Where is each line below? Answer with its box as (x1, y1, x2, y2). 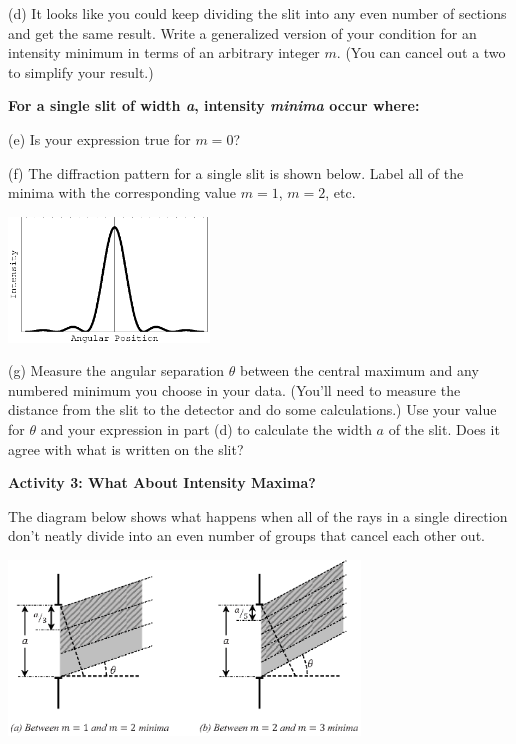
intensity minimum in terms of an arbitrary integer (8, 42, 320, 63)
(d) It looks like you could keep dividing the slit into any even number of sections (8, 3, 507, 23)
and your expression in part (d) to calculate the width (40, 418, 372, 439)
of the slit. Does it (388, 418, 500, 439)
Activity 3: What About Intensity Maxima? (8, 472, 316, 493)
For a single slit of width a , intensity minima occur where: (8, 95, 420, 116)
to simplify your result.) (8, 61, 154, 82)
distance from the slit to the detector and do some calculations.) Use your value (8, 399, 497, 420)
